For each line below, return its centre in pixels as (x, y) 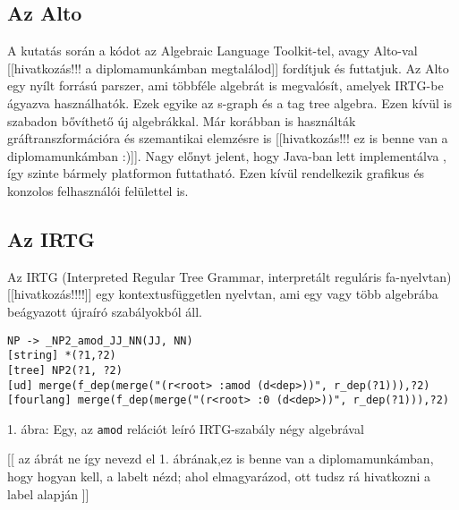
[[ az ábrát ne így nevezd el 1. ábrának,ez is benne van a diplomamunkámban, (221, 459)
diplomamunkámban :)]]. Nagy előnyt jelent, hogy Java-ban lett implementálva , (227, 155)
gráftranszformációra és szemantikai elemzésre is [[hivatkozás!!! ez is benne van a (228, 138)
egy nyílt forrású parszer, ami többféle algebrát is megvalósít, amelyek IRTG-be (225, 85)
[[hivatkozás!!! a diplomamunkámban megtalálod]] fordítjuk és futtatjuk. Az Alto (228, 68)
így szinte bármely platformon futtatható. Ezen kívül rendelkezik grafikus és (216, 173)
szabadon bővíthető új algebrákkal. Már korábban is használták (182, 120)
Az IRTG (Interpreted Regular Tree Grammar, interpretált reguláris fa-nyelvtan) (229, 276)
